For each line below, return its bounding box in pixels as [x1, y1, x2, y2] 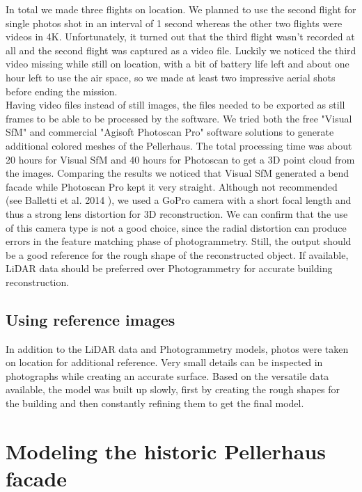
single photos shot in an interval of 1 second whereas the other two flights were [6, 15, 343, 30]
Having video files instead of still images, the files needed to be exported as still [6, 97, 345, 112]
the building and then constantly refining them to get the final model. [6, 396, 304, 411]
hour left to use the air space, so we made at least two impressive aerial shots [6, 70, 336, 84]
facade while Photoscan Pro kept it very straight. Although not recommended [6, 179, 338, 193]
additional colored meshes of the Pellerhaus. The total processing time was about [6, 138, 352, 152]
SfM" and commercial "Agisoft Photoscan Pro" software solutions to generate [6, 125, 334, 139]
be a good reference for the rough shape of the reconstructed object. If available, [6, 247, 349, 262]
